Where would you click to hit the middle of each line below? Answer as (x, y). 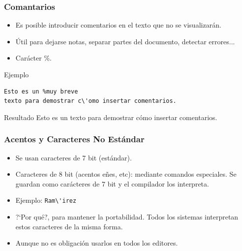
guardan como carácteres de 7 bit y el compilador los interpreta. (112, 183)
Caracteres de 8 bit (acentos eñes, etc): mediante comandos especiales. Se (126, 174)
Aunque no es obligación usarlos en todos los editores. (97, 243)
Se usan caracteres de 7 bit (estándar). (74, 157)
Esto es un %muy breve (41, 91)
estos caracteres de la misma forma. (69, 226)
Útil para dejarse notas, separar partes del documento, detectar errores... (125, 41)
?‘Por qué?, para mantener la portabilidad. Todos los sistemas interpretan (127, 217)
